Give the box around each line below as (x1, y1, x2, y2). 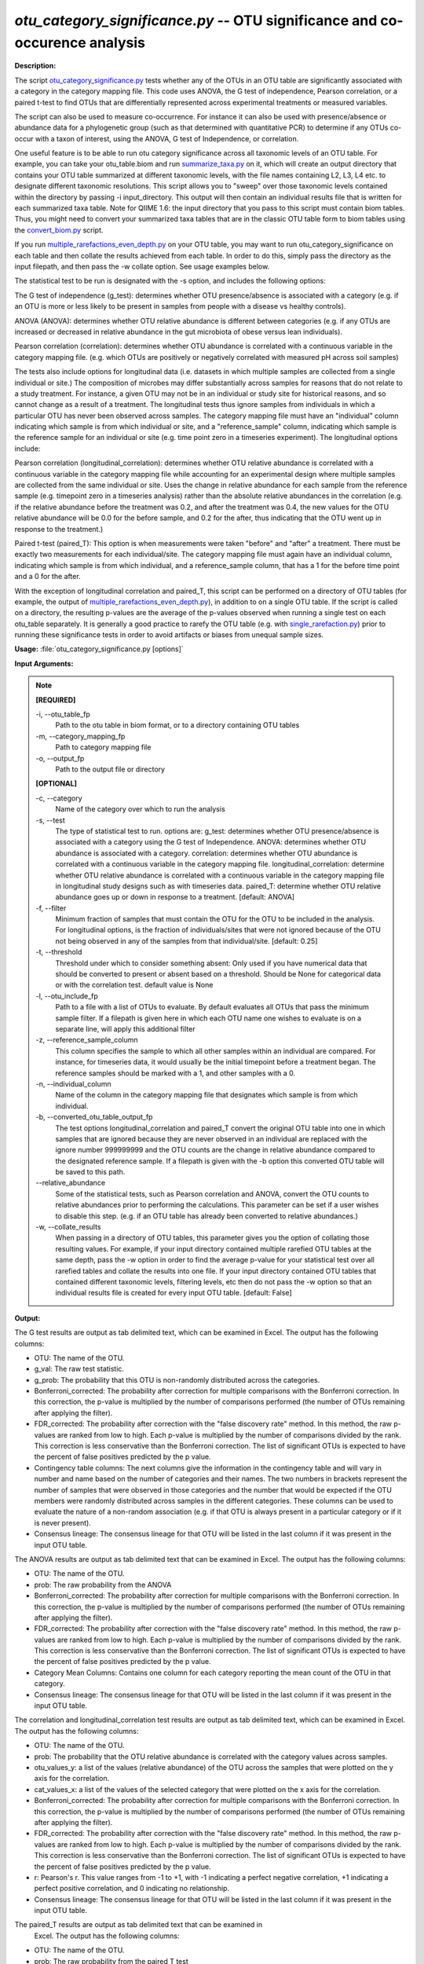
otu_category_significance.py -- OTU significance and (14, 12, 378, 29)
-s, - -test (35, 815, 66, 825)
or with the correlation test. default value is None (55, 980, 214, 990)
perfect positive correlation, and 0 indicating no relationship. (34, 1884, 230, 1893)
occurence (14, 34, 86, 51)
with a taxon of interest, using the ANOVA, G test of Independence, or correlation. (35, 134, 299, 143)
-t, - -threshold (35, 947, 82, 957)
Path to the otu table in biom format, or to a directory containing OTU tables (55, 720, 300, 730)
